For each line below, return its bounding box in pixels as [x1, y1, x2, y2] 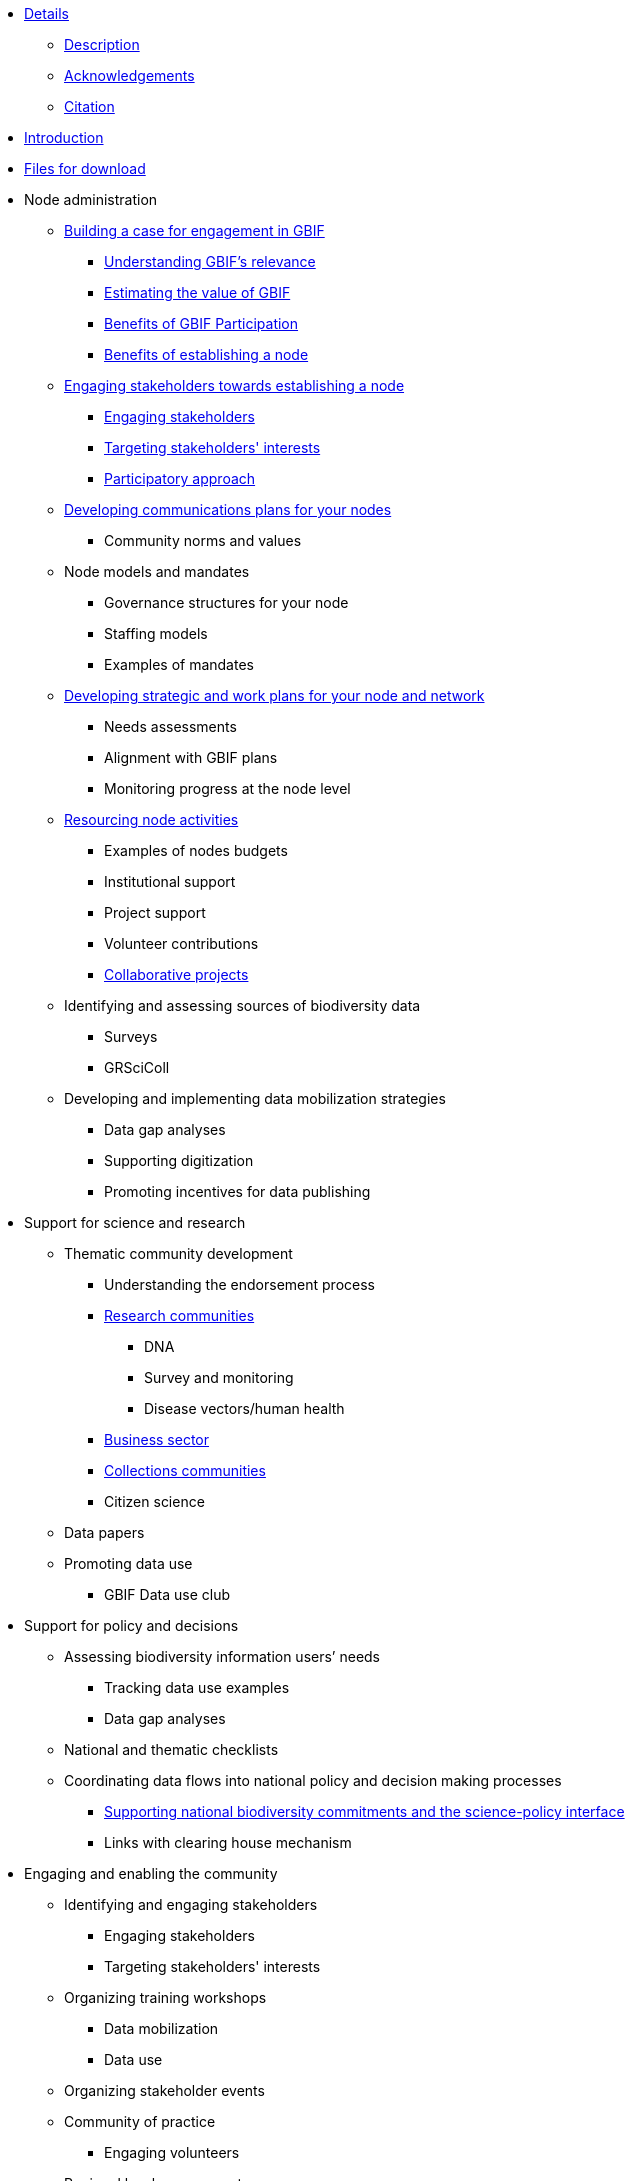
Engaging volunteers [104, 2144, 240, 2161]
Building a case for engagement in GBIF [64, 222, 325, 239]
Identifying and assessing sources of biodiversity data [64, 997, 421, 1014]
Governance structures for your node [104, 594, 349, 611]
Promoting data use [64, 1555, 193, 1572]
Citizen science [104, 1493, 205, 1510]
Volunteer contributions [104, 935, 259, 952]
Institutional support [104, 873, 236, 890]
